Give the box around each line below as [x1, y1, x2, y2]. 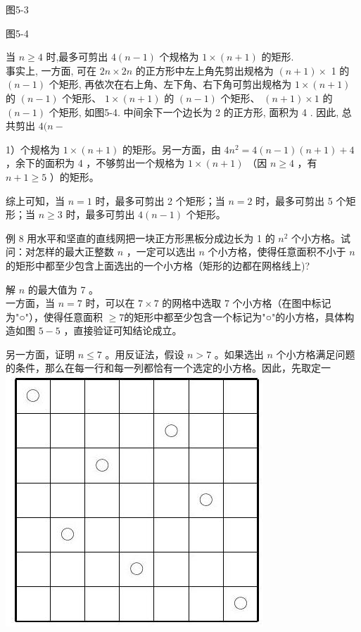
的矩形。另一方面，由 [122, 141, 221, 156]
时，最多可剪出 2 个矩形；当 [95, 193, 225, 208]
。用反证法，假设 [105, 346, 184, 361]
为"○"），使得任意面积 [6, 309, 103, 324]
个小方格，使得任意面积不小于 [208, 244, 346, 259]
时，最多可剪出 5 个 [255, 193, 346, 208]
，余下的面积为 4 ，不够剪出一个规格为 [6, 156, 185, 170]
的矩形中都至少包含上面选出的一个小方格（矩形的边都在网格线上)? [6, 258, 310, 272]
